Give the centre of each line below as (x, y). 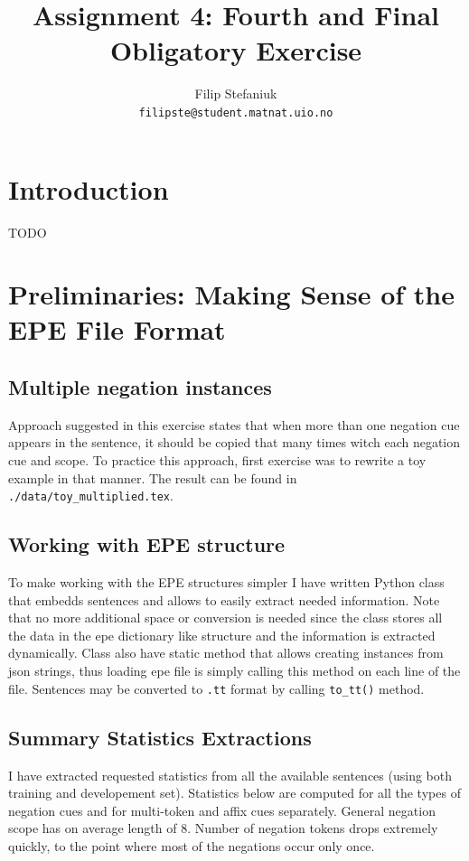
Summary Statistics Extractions (160, 737)
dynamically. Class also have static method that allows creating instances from (226, 653)
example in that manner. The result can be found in (153, 477)
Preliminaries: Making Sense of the (231, 294)
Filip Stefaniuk (236, 94)
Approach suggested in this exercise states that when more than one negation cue (234, 424)
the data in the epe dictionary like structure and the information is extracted (222, 635)
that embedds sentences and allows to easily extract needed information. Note (224, 599)
